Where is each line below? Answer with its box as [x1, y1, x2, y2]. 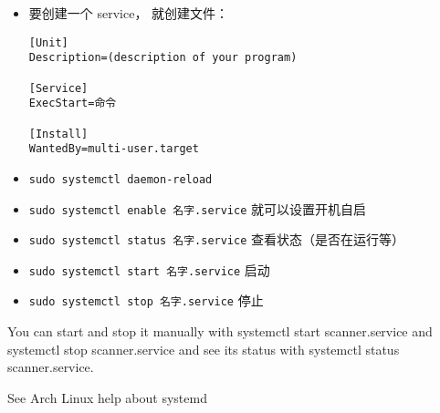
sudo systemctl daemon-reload [28, 172, 213, 186]
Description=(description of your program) [28, 51, 298, 65]
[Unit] [28, 36, 68, 49]
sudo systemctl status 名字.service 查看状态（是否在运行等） [28, 230, 405, 249]
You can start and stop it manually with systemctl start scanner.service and [7, 322, 433, 341]
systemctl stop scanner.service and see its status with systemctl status [7, 339, 400, 358]
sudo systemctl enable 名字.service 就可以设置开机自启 [28, 199, 367, 218]
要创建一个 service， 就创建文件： [28, 4, 229, 22]
